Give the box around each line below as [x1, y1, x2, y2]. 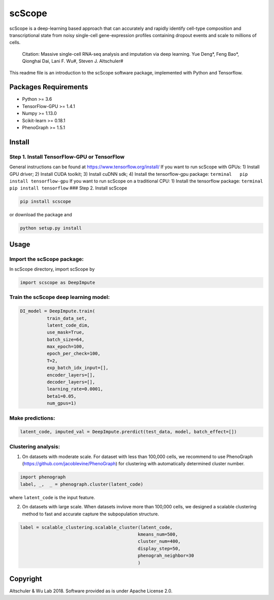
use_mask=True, [46, 329, 85, 335]
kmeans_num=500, [138, 531, 178, 537]
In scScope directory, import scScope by [9, 266, 95, 272]
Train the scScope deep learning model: [9, 294, 110, 301]
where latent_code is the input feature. [9, 494, 95, 500]
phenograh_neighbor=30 [138, 553, 194, 558]
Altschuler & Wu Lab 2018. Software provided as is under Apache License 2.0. [9, 588, 173, 594]
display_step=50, [138, 545, 181, 551]
